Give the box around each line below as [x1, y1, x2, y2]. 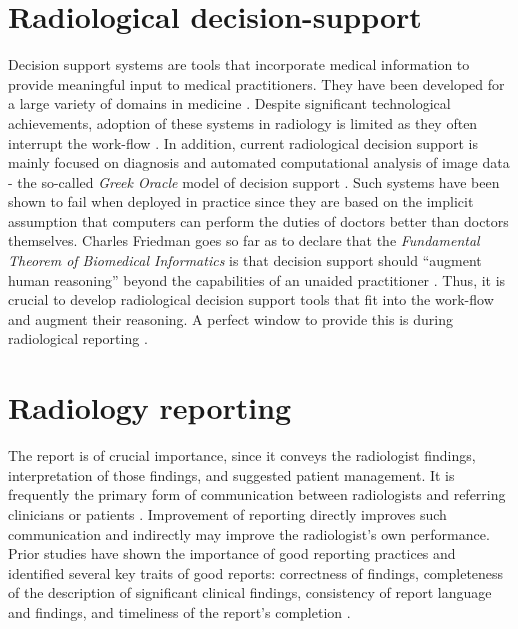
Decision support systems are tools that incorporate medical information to [8, 54, 470, 75]
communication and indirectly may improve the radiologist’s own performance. [8, 523, 490, 544]
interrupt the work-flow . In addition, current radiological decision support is [8, 132, 478, 153]
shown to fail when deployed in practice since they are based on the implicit [8, 191, 474, 212]
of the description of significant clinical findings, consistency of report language [8, 582, 492, 603]
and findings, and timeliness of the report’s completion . [8, 601, 351, 622]
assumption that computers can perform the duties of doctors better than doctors [8, 210, 509, 231]
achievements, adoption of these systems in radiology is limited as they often [8, 112, 478, 133]
